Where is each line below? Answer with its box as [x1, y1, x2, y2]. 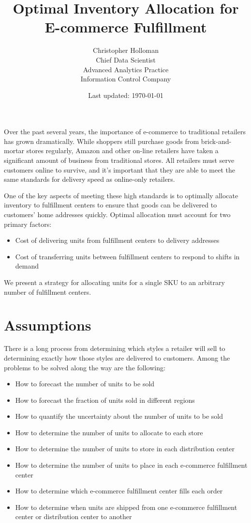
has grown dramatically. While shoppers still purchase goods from [4, 136, 199, 146]
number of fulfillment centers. [4, 286, 91, 297]
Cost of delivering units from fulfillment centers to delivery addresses [15, 235, 220, 245]
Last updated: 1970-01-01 [88, 90, 163, 100]
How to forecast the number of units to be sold [15, 379, 155, 389]
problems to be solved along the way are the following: [4, 362, 165, 372]
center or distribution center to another [15, 511, 132, 522]
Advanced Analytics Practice [83, 64, 169, 74]
